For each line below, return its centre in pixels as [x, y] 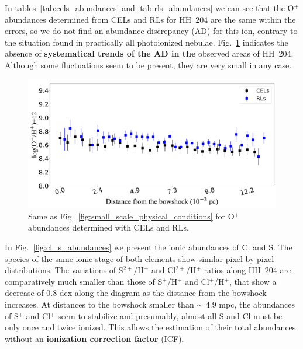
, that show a [253, 281]
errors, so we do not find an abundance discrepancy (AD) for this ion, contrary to [151, 31]
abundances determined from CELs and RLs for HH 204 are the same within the [150, 19]
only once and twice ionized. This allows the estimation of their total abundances [150, 327]
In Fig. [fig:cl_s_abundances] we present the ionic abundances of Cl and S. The [149, 247]
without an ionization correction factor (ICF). [94, 338]
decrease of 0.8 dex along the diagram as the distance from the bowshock [136, 293]
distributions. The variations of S [64, 270]
